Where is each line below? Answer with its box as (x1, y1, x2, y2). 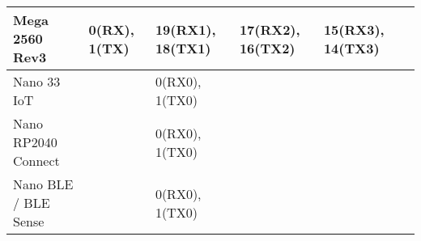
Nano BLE (13, 175, 74, 193)
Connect (13, 151, 60, 170)
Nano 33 (13, 72, 61, 91)
